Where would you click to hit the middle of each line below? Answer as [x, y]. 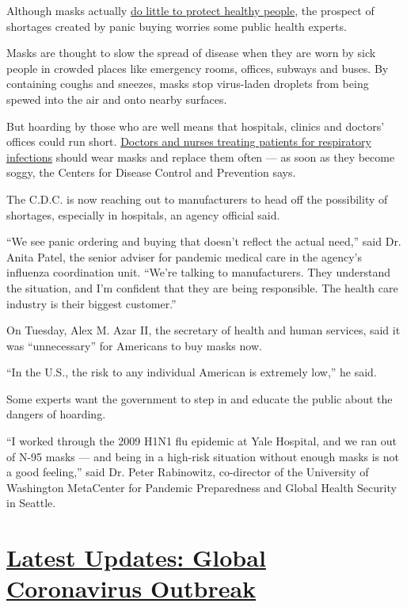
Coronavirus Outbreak [131, 588]
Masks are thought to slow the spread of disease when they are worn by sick [191, 53]
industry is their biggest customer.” [91, 303]
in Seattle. [31, 503]
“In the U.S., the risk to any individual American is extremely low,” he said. [192, 372]
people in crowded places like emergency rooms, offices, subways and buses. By [198, 68]
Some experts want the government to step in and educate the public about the [200, 398]
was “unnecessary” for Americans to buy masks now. [134, 345]
